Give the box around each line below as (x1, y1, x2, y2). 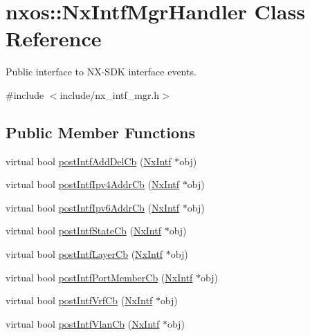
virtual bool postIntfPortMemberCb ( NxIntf (6, 270, 193, 284)
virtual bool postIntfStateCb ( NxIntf (6, 223, 161, 238)
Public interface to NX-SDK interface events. (6, 64, 197, 79)
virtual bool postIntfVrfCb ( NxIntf (6, 293, 153, 308)
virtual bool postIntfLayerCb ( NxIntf (6, 247, 163, 261)
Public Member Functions (6, 121, 195, 142)
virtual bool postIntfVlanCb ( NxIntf (6, 316, 160, 330)
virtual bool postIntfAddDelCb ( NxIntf (6, 153, 172, 168)
